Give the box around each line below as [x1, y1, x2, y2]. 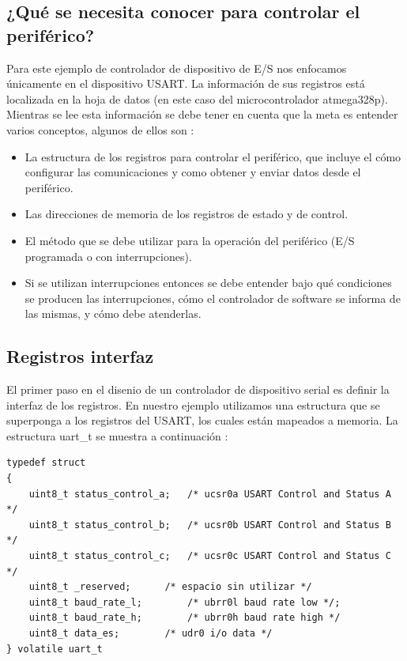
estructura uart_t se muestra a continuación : [6, 427, 228, 444]
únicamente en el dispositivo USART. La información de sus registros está [6, 75, 365, 92]
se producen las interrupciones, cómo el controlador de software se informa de [24, 289, 401, 306]
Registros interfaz [6, 344, 154, 368]
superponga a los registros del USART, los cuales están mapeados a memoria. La [6, 412, 398, 429]
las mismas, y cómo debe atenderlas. [24, 305, 202, 322]
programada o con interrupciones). [24, 247, 192, 264]
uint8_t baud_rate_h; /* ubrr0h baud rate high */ [28, 612, 341, 624]
